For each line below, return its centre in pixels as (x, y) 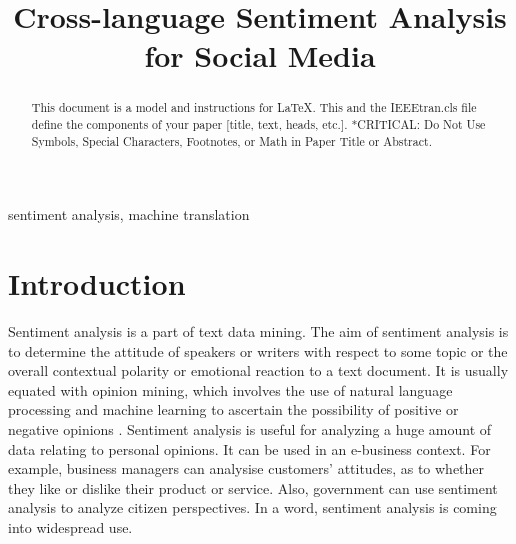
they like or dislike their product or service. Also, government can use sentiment (253, 487)
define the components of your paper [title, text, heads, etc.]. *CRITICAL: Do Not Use (258, 124)
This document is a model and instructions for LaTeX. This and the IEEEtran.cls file (254, 107)
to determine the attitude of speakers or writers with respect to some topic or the (258, 350)
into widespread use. (70, 526)
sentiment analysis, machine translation (129, 214)
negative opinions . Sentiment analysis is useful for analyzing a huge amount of (250, 429)
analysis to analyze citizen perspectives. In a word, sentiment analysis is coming (252, 507)
